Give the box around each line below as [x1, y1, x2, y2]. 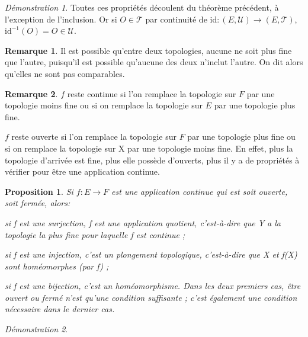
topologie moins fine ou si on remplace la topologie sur [5, 99, 203, 111]
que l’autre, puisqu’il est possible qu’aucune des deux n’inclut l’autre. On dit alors [5, 56, 303, 68]
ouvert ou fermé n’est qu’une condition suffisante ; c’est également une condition [5, 291, 297, 303]
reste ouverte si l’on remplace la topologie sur [11, 130, 177, 143]
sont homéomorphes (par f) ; [5, 259, 109, 272]
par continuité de [145, 12, 207, 25]
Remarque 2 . [5, 87, 58, 100]
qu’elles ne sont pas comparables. [5, 67, 125, 79]
